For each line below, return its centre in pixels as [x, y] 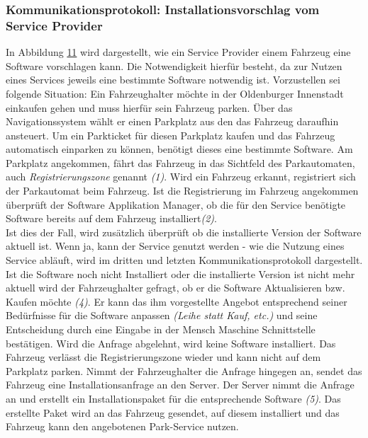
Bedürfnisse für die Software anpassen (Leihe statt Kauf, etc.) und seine [162, 315]
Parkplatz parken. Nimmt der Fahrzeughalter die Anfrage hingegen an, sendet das [184, 370]
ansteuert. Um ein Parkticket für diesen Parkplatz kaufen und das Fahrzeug [171, 135]
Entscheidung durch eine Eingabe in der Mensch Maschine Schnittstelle [161, 329]
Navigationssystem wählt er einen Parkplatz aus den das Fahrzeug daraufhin [172, 121]
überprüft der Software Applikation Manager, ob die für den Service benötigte [176, 204]
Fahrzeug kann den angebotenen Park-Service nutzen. [122, 426]
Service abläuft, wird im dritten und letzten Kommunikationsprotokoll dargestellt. [184, 260]
